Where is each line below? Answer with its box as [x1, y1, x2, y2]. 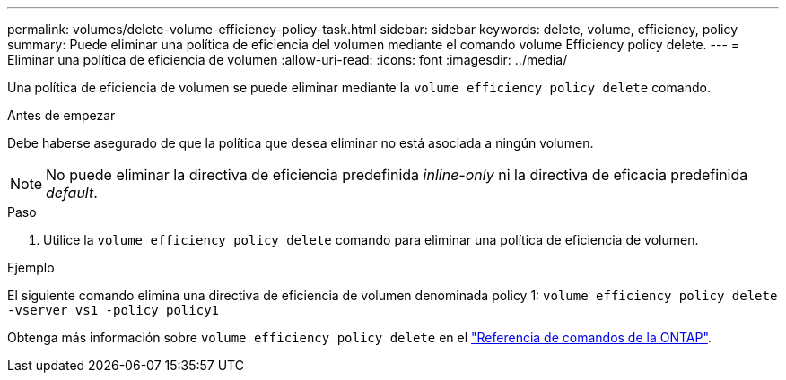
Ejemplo [7, 260, 55, 275]
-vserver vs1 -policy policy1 [7, 303, 220, 317]
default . [46, 184, 98, 202]
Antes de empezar [7, 108, 116, 123]
